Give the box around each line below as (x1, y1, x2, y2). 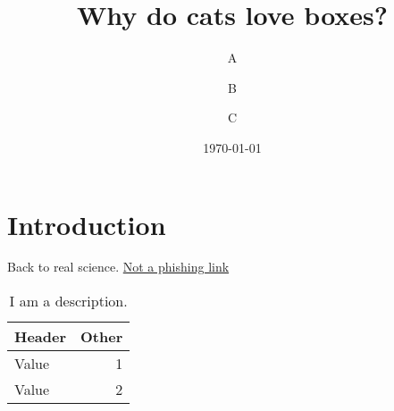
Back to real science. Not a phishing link (7, 257, 230, 276)
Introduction (7, 205, 166, 242)
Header (14, 326, 67, 348)
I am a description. (9, 290, 128, 312)
